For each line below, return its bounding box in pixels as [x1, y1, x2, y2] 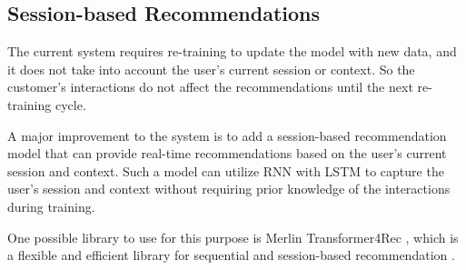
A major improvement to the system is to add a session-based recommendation [7, 125, 447, 145]
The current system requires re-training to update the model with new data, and [7, 42, 457, 61]
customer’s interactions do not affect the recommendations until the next [7, 77, 413, 96]
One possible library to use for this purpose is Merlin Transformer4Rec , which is [7, 227, 459, 246]
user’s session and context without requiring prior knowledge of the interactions [7, 179, 451, 198]
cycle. [55, 95, 86, 114]
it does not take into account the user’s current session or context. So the [7, 59, 415, 78]
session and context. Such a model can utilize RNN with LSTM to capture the [7, 161, 444, 180]
